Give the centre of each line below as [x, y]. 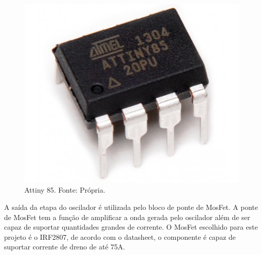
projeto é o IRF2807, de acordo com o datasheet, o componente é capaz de [120, 236]
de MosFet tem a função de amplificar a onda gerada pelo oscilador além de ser [127, 217]
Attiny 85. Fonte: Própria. [65, 190]
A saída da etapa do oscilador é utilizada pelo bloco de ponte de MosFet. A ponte [131, 207]
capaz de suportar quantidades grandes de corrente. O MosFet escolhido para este [131, 227]
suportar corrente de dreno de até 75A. [65, 247]
